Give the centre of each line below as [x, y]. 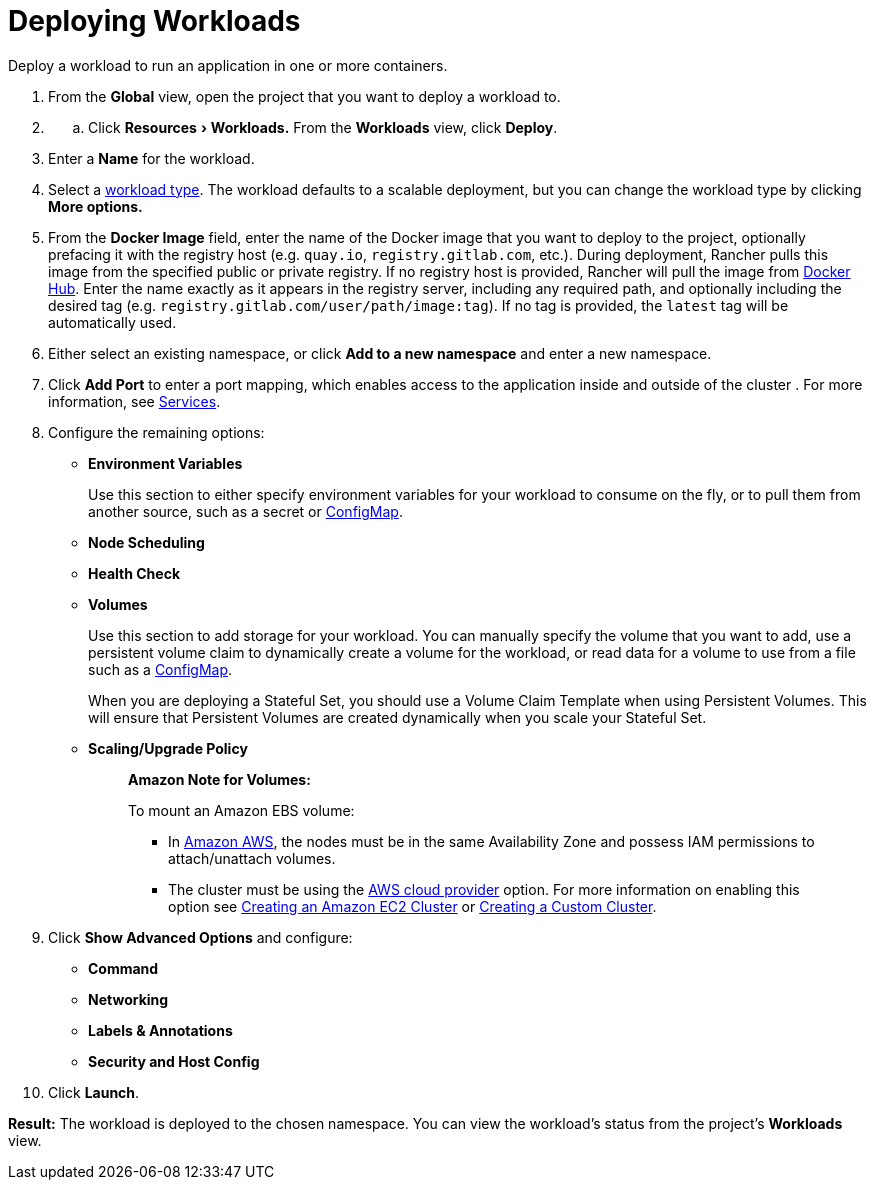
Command [123, 968]
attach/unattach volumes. [252, 858]
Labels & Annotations [160, 1030]
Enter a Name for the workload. [151, 158]
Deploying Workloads [154, 21]
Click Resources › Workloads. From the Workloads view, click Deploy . [323, 127]
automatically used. [112, 322]
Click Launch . [94, 1092]
